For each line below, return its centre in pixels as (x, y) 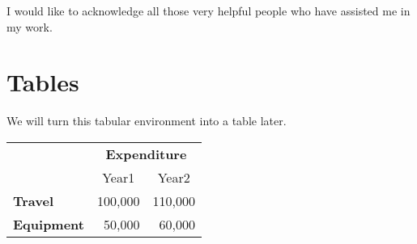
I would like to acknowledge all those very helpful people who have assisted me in (208, 11)
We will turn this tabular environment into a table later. (147, 121)
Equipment (49, 224)
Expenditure (146, 154)
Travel (34, 200)
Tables (43, 82)
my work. (30, 26)
